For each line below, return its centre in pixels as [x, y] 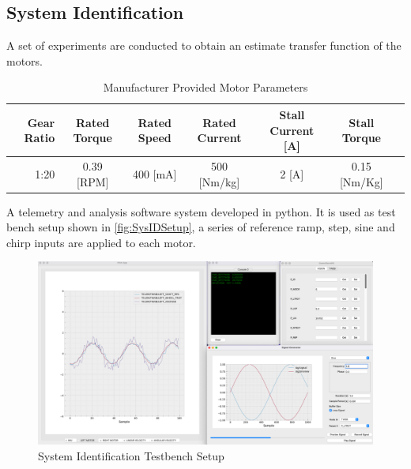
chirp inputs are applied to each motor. [101, 242]
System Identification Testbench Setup [131, 455]
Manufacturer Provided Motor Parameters [205, 87]
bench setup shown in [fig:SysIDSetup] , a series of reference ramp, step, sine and [201, 227]
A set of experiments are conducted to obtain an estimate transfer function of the [204, 45]
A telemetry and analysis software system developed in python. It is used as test [201, 211]
